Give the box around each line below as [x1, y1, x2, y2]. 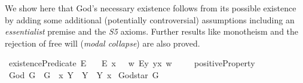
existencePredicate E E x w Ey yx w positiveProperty [8, 57, 255, 69]
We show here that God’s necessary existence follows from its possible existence [5, 2, 296, 14]
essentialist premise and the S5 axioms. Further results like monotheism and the [5, 25, 299, 38]
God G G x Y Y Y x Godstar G [8, 68, 159, 81]
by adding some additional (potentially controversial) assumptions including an [5, 13, 295, 26]
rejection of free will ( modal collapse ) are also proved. [5, 36, 200, 49]
